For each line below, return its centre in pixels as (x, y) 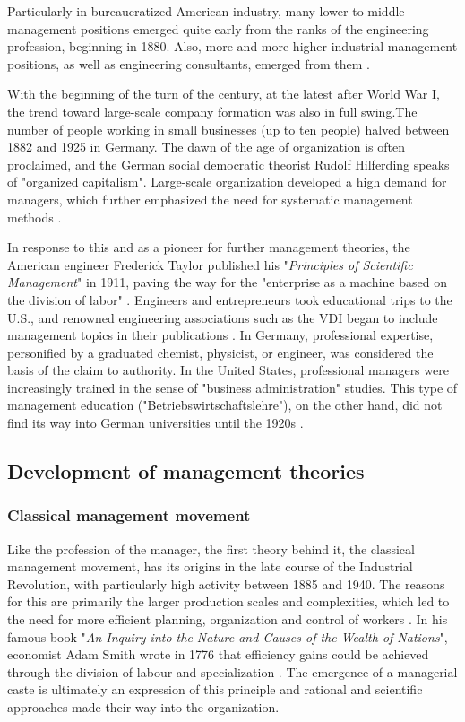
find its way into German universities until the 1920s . (155, 423)
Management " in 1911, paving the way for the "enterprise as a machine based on (227, 282)
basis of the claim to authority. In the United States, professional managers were (228, 370)
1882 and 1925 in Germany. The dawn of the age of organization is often (206, 147)
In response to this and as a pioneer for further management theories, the (209, 247)
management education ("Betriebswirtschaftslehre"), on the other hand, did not (225, 405)
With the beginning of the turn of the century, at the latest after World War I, (224, 94)
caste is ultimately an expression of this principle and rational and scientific (215, 689)
